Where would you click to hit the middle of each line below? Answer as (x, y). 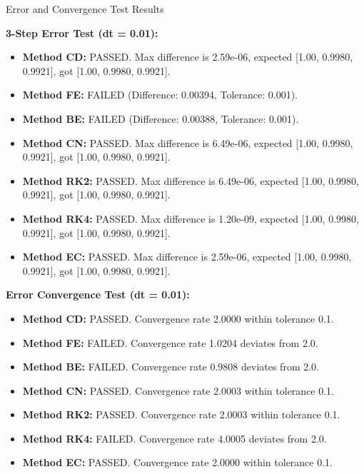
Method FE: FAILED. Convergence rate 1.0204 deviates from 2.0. (170, 342)
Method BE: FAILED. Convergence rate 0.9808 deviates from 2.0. (171, 367)
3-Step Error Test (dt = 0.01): (82, 32)
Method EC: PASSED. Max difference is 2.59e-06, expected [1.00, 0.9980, (187, 257)
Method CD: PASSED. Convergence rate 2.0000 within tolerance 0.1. (178, 318)
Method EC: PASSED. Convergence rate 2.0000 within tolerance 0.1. (177, 462)
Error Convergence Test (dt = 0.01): (98, 294)
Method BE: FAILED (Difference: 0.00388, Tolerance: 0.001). (161, 118)
